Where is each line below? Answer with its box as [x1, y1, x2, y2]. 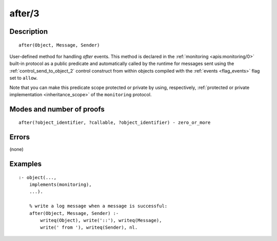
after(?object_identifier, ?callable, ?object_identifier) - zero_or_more [18, 120, 211, 125]
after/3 [9, 8, 39, 19]
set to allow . [9, 75, 38, 81]
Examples [9, 160, 42, 168]
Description [9, 27, 48, 36]
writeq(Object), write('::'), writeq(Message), [40, 217, 162, 223]
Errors [9, 133, 30, 142]
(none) [9, 146, 24, 152]
